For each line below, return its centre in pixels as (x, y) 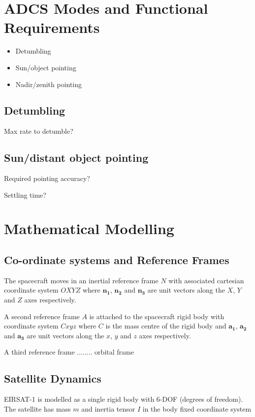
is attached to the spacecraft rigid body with (157, 316)
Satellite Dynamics (53, 378)
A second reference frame (42, 316)
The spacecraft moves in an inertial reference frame (81, 280)
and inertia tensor (108, 408)
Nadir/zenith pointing (49, 84)
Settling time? (25, 194)
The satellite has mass (37, 408)
